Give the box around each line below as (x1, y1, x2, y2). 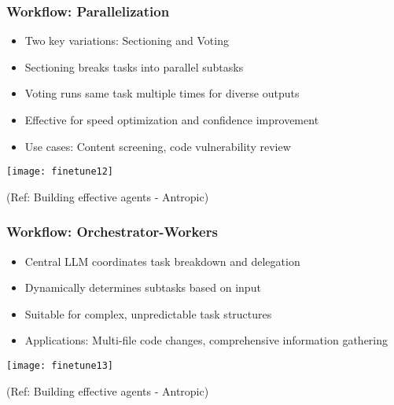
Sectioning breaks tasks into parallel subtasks (24, 58, 244, 75)
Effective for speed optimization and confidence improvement (24, 112, 319, 127)
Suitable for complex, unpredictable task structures (24, 305, 272, 322)
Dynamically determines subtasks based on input (24, 279, 261, 296)
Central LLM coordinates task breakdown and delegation (24, 252, 300, 269)
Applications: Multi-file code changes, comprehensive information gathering (24, 332, 388, 348)
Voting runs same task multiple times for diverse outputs (24, 85, 300, 101)
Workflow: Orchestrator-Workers (6, 222, 218, 241)
